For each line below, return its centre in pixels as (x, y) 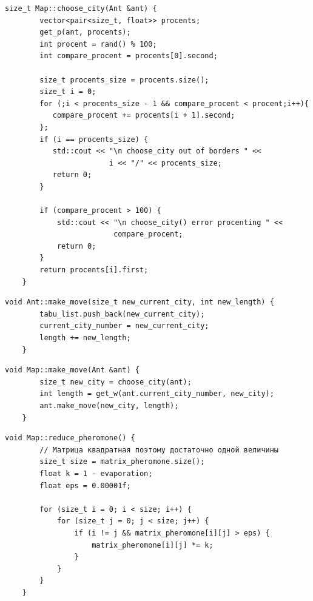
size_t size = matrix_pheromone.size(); (122, 462)
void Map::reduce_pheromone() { (70, 438)
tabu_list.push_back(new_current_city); (122, 314)
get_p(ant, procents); (85, 32)
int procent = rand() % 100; (98, 44)
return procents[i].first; (94, 270)
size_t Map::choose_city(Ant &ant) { (81, 8)
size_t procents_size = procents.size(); (124, 80)
